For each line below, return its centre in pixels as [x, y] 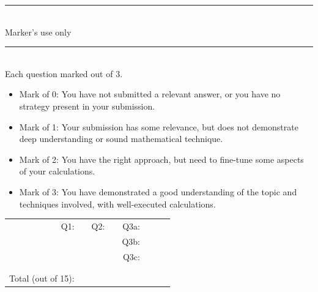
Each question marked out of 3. [64, 73]
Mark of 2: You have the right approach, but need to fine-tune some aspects [161, 159]
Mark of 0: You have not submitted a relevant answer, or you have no [150, 94]
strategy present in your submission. [87, 106]
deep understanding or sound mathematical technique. [121, 139]
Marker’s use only [38, 32]
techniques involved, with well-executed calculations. [117, 204]
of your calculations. [57, 171]
